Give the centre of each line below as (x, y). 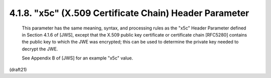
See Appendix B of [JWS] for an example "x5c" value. (77, 58)
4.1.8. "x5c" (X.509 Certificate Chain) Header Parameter (129, 13)
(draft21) (18, 69)
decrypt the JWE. (40, 49)
